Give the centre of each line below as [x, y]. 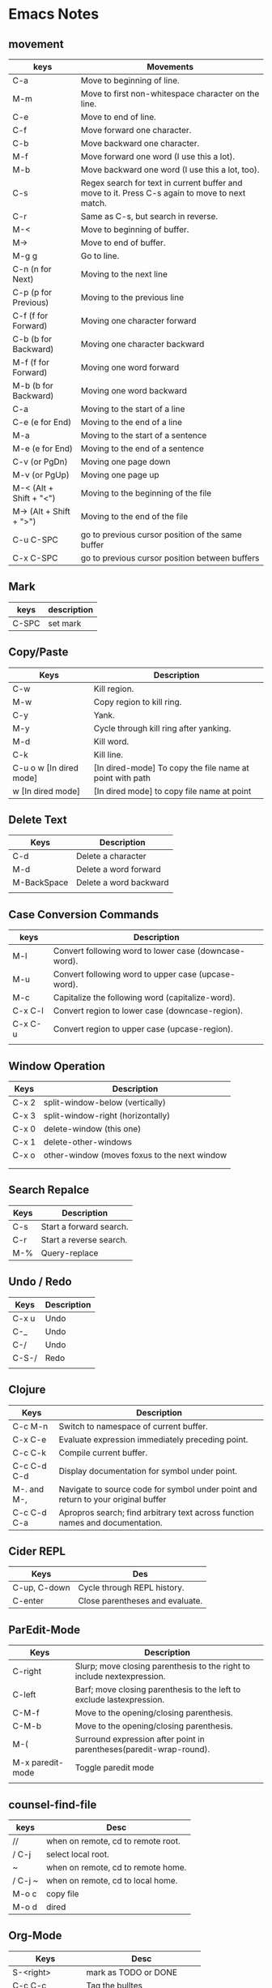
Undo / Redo [40, 1282]
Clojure [27, 1390]
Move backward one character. [140, 143]
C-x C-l [28, 1011]
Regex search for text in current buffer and [161, 183]
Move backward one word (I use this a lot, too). [170, 170]
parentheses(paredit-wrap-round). [142, 1750]
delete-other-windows [87, 1142]
